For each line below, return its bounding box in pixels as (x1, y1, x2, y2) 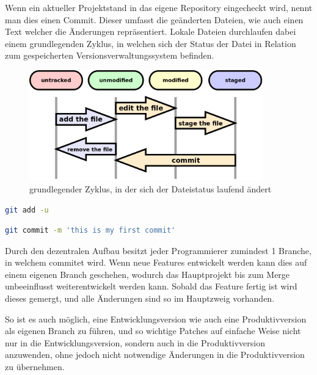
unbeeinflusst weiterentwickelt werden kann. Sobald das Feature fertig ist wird (5, 280, 297, 293)
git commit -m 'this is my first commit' (5, 226, 176, 235)
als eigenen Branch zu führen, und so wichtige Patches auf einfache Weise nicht (5, 324, 301, 337)
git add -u (5, 205, 49, 214)
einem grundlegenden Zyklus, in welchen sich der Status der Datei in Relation (5, 37, 296, 49)
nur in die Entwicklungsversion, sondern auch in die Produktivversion (5, 336, 266, 349)
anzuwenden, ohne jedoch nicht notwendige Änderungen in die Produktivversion (5, 348, 305, 361)
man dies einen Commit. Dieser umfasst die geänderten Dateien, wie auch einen (5, 13, 304, 26)
